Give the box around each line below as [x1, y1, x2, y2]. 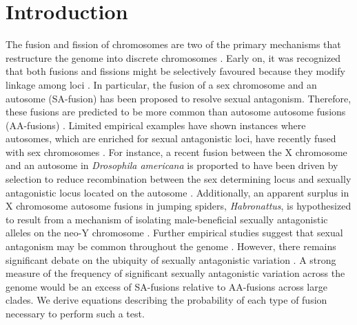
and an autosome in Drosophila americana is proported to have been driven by [6, 158, 338, 172]
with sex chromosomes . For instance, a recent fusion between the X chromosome [6, 144, 347, 159]
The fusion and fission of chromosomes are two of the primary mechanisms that [6, 37, 341, 52]
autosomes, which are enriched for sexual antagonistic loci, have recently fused [6, 131, 336, 146]
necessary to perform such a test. [6, 306, 145, 320]
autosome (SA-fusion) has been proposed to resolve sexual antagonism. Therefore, [6, 91, 351, 105]
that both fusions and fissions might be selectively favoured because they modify [6, 64, 345, 78]
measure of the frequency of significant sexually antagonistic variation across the [6, 266, 345, 280]
